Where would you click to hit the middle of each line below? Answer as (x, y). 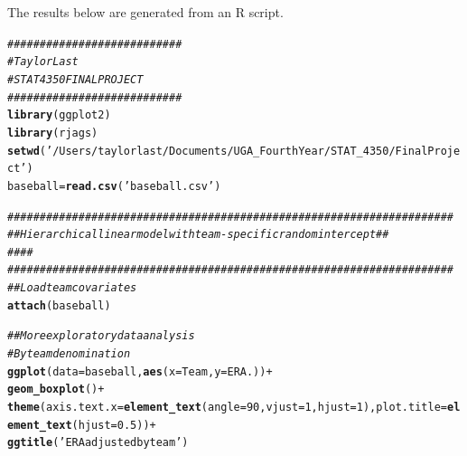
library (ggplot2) (59, 115)
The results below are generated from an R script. (145, 12)
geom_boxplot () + (56, 389)
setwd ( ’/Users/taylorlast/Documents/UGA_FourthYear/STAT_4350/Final (218, 151)
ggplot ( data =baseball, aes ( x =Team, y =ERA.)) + (140, 371)
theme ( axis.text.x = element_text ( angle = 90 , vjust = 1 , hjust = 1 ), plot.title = (227, 408)
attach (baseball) (59, 305)
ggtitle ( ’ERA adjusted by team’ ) (98, 443)
